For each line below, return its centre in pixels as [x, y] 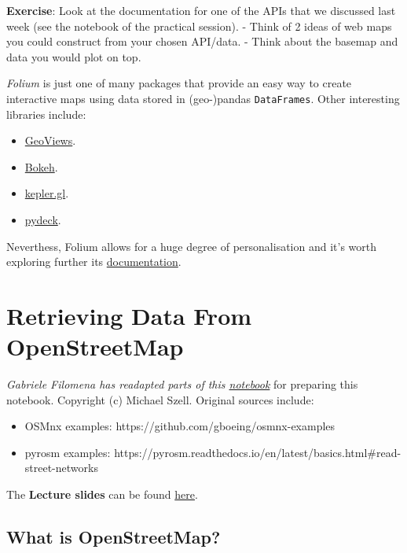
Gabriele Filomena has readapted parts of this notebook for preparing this [182, 384]
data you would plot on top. [74, 56]
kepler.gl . [47, 193]
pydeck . [43, 219]
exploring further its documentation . [94, 262]
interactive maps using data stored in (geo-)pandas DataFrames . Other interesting [203, 98]
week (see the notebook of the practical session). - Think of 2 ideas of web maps [199, 26]
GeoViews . [50, 140]
